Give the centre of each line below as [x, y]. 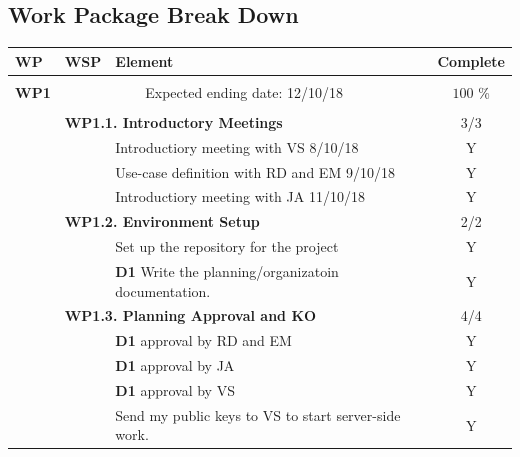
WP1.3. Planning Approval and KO [190, 315]
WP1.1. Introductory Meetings [173, 121]
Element [144, 60]
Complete [471, 60]
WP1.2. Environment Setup [162, 221]
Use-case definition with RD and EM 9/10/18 [255, 171]
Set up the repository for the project [227, 246]
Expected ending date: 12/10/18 [244, 91]
